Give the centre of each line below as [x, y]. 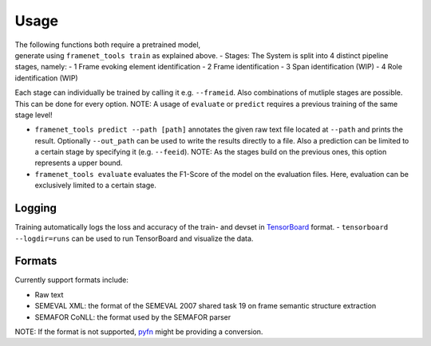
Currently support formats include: [72, 280]
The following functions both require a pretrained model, [108, 45]
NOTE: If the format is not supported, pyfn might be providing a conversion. [139, 332]
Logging [36, 208]
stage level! [34, 115]
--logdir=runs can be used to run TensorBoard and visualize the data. [134, 238]
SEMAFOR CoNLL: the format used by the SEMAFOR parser [133, 317]
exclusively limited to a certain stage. [96, 185]
